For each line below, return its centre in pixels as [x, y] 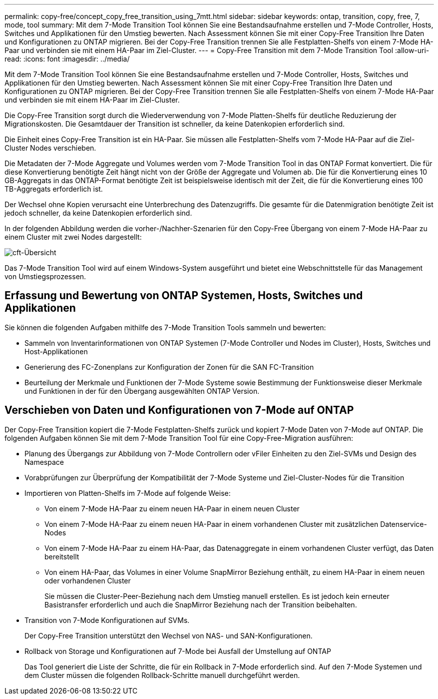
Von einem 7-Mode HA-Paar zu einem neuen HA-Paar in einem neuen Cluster [172, 508]
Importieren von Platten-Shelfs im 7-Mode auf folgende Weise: [128, 493]
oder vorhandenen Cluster [88, 580]
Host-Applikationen [56, 351]
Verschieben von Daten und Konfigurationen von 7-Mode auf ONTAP [179, 410]
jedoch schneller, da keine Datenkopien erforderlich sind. [98, 213]
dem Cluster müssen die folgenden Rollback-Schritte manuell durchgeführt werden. [162, 675]
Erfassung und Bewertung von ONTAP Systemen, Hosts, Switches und [184, 296]
